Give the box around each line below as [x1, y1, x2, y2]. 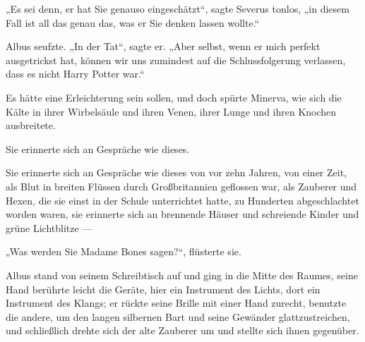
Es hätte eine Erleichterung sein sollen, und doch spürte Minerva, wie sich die [6, 90, 342, 104]
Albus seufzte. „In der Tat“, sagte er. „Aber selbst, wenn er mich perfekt [6, 39, 321, 54]
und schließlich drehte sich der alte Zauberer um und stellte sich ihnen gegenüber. [6, 323, 359, 338]
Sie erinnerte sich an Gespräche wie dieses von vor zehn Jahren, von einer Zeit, [6, 165, 347, 180]
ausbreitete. [6, 118, 56, 133]
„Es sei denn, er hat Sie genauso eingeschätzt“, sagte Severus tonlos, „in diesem [6, 1, 349, 16]
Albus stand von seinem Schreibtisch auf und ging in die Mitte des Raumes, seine [6, 267, 358, 282]
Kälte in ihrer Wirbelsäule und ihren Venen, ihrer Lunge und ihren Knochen [6, 104, 337, 118]
